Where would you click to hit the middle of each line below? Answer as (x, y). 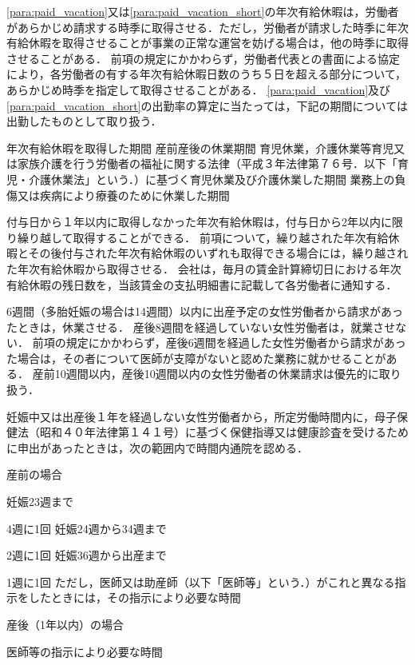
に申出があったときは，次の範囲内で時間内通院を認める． (157, 447)
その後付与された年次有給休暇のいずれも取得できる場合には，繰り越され (218, 253)
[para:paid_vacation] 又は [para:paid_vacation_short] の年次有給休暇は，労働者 (203, 11)
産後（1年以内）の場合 (65, 624)
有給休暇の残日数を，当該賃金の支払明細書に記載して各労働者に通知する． (202, 284)
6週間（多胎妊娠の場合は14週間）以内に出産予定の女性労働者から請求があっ (205, 311)
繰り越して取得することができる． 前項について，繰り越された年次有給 (203, 237)
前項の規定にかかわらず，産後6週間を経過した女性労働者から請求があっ (219, 342)
